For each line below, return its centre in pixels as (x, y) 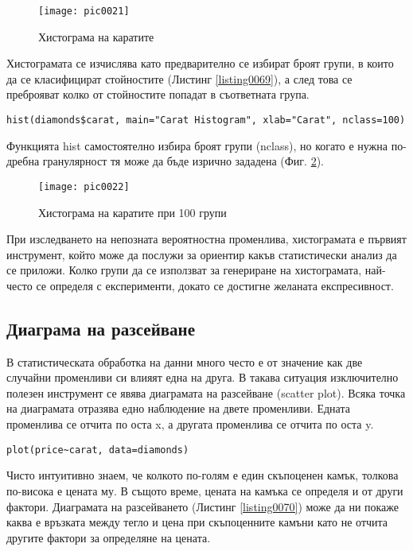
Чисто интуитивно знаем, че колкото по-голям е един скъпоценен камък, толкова (203, 475)
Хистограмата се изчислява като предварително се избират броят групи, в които (200, 63)
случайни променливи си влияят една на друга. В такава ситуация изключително (203, 377)
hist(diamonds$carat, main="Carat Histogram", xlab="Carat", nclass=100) (206, 120)
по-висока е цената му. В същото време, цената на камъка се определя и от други (205, 490)
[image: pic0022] (84, 186)
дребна (23, 161)
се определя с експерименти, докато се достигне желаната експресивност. (215, 285)
